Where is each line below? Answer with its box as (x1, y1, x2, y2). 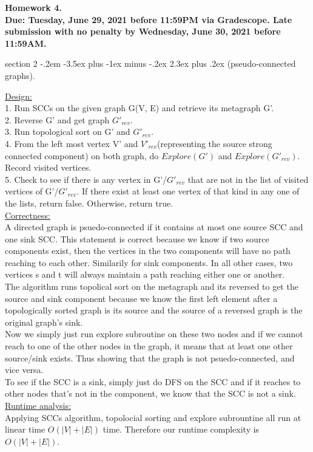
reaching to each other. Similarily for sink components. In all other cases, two (5, 256, 293, 269)
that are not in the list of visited (187, 173, 309, 185)
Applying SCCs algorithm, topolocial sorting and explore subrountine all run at (5, 411, 301, 423)
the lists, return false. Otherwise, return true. (5, 196, 173, 209)
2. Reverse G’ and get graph (5, 113, 110, 126)
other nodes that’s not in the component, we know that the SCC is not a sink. (5, 387, 296, 400)
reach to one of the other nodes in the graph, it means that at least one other (5, 340, 293, 352)
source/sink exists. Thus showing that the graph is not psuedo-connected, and (5, 351, 295, 364)
